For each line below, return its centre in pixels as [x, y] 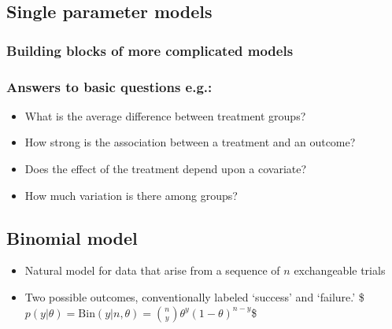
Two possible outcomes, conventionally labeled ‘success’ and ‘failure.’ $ [194, 297]
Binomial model [72, 237]
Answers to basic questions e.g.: [109, 86]
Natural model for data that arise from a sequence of [152, 270]
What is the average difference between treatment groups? [165, 115]
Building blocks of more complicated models [150, 50]
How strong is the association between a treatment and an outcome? [190, 142]
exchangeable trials [340, 270]
